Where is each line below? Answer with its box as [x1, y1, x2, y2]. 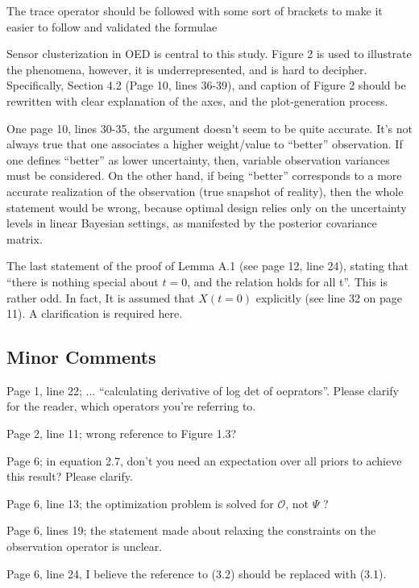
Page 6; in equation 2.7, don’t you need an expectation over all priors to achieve [6, 452, 402, 469]
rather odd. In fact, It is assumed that [6, 289, 195, 306]
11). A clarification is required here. [6, 305, 183, 322]
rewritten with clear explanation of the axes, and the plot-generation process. [6, 92, 388, 109]
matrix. [6, 230, 43, 247]
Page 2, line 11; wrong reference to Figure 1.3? [6, 425, 237, 442]
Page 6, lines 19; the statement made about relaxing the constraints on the [6, 522, 376, 539]
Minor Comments [6, 344, 156, 369]
